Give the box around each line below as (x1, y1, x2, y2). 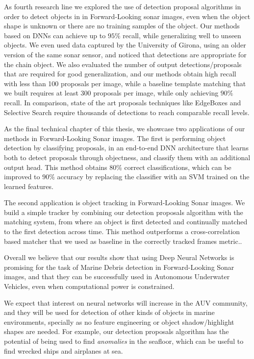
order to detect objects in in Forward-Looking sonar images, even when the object (4, 11, 251, 21)
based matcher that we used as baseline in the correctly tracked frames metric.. (4, 236, 242, 246)
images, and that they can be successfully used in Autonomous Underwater (4, 271, 230, 282)
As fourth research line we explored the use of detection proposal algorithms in (4, 1, 241, 11)
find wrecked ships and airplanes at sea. (4, 345, 123, 356)
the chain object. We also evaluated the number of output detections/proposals (4, 59, 242, 69)
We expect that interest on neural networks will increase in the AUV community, (4, 297, 248, 308)
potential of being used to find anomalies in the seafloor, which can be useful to (4, 336, 244, 346)
